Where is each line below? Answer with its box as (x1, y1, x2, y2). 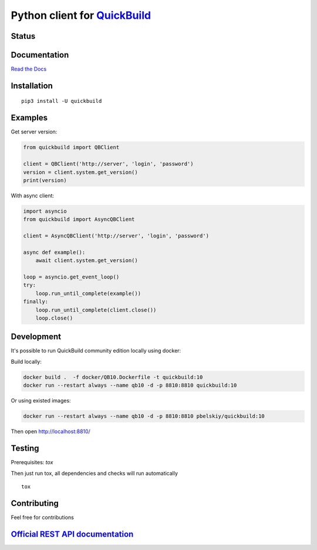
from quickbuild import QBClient (23, 144, 120, 151)
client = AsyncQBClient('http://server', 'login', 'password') (23, 233, 210, 239)
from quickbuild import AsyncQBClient (23, 216, 135, 223)
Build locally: (11, 358, 42, 365)
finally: (23, 299, 49, 305)
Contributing (11, 498, 59, 508)
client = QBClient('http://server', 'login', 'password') (23, 160, 194, 167)
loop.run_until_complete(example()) (35, 290, 141, 297)
